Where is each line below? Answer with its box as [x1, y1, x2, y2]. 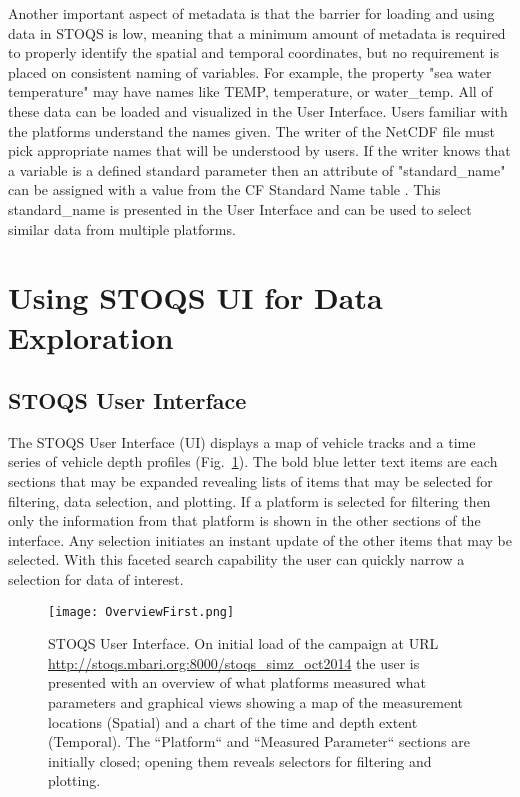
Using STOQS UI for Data [8, 277, 383, 318]
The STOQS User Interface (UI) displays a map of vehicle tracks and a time [8, 431, 476, 452]
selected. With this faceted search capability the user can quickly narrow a [8, 549, 465, 570]
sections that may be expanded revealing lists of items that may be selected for [8, 471, 493, 492]
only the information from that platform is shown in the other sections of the [8, 510, 481, 531]
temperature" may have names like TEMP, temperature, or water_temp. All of [8, 81, 493, 102]
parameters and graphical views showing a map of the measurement [48, 692, 463, 713]
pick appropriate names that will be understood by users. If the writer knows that [8, 140, 511, 161]
